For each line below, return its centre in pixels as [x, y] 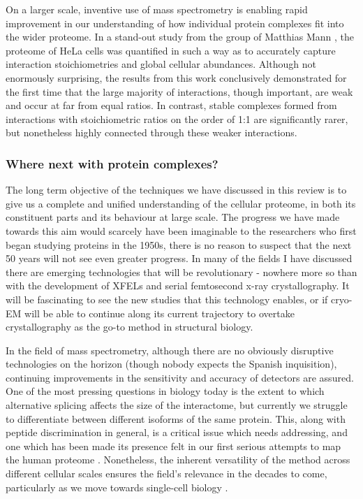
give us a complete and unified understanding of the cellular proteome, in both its [181, 203]
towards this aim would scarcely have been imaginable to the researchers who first [181, 230]
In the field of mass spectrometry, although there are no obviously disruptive [170, 350]
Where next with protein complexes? [112, 163]
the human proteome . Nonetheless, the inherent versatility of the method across [178, 460]
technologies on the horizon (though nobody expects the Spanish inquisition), [171, 364]
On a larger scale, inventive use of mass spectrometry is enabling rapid [157, 9]
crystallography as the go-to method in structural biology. [129, 327]
